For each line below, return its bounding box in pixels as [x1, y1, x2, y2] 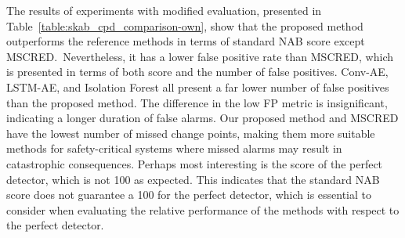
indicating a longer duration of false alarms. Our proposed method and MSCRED [6, 110, 399, 126]
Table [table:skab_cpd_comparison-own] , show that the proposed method [6, 17, 363, 34]
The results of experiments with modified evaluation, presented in [6, 2, 322, 18]
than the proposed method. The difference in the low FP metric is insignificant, [6, 94, 388, 110]
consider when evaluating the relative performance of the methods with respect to [6, 201, 400, 218]
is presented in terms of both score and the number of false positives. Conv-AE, [6, 63, 389, 80]
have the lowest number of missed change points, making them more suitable [6, 124, 375, 141]
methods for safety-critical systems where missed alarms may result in [6, 140, 342, 157]
